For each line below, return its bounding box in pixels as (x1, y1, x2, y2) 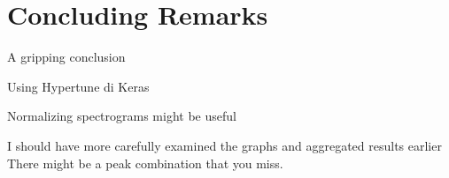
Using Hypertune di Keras (7, 77, 150, 95)
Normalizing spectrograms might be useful (7, 107, 236, 125)
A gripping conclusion (7, 48, 126, 66)
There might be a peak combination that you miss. (7, 153, 283, 172)
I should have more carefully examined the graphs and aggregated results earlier (7, 136, 442, 154)
